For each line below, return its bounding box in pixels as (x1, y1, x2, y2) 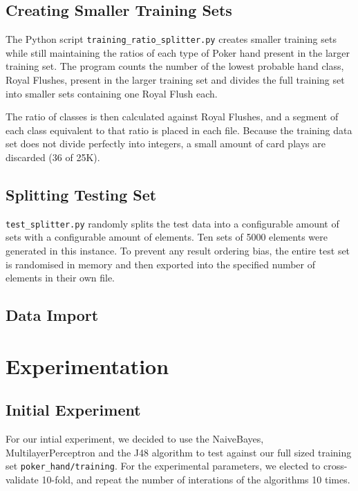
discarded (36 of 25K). (6, 150, 100, 165)
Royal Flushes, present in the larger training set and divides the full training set (6, 73, 345, 87)
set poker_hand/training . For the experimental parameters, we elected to (6, 458, 321, 473)
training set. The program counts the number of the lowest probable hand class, (6, 59, 344, 73)
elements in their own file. (6, 270, 115, 285)
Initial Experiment (6, 399, 141, 420)
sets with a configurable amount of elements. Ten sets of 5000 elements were (6, 230, 328, 244)
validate (6, 472, 39, 487)
